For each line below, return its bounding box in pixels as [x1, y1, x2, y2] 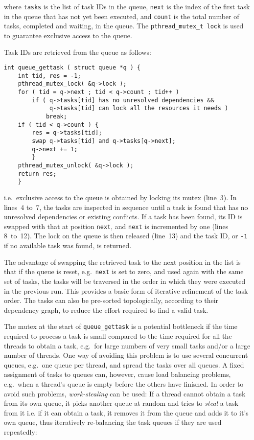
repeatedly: [4, 426, 37, 437]
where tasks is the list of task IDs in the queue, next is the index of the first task [4, 1, 250, 11]
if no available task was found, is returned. [4, 240, 132, 251]
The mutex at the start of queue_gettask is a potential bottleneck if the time [4, 321, 238, 331]
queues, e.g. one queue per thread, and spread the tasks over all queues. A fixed [4, 359, 244, 370]
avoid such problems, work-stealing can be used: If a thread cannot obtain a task [4, 388, 246, 398]
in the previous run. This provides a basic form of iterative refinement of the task [4, 285, 248, 296]
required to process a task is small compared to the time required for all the [4, 330, 232, 341]
